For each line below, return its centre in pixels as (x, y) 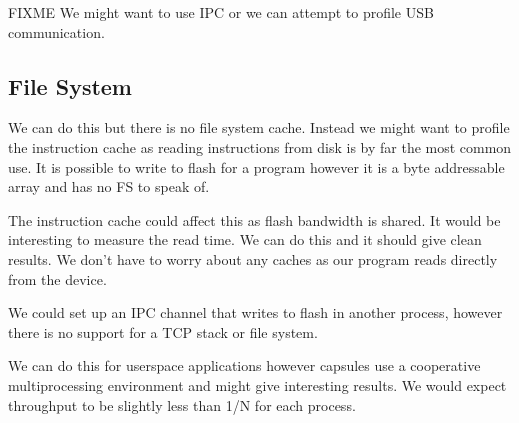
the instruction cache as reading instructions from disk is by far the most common (260, 146)
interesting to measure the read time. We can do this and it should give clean (245, 239)
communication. (56, 31)
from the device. (57, 278)
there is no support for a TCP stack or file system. (163, 331)
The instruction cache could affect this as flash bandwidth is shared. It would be (254, 219)
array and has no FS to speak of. (109, 186)
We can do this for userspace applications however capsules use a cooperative (244, 365)
